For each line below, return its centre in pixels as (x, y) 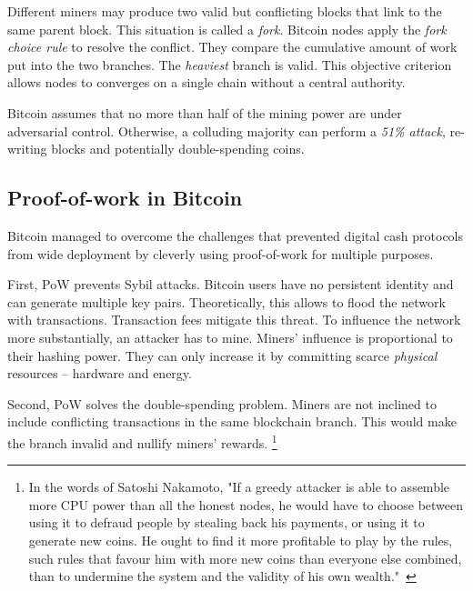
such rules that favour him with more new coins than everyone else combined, (245, 558)
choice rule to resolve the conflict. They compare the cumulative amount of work (232, 47)
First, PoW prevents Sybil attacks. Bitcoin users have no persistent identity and (231, 284)
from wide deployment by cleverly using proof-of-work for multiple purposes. (221, 253)
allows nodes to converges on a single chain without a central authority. (206, 82)
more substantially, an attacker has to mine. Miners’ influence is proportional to (230, 337)
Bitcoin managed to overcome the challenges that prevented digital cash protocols (236, 235)
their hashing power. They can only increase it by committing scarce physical (222, 355)
